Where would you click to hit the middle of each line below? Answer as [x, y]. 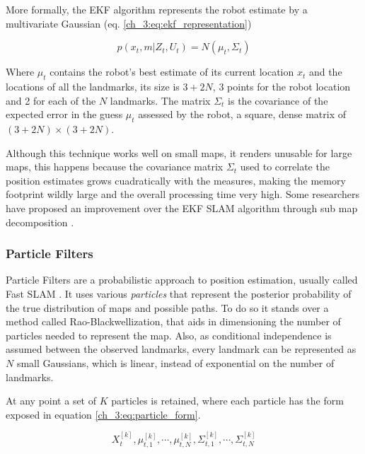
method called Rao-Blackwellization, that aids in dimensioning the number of [173, 321]
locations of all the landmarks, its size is [93, 86]
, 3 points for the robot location [282, 86]
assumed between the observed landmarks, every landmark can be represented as [181, 349]
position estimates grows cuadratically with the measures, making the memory [176, 180]
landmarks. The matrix [160, 100]
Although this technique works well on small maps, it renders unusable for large [179, 152]
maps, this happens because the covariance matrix [115, 167]
